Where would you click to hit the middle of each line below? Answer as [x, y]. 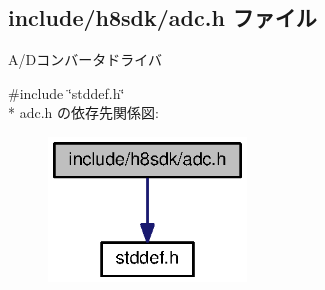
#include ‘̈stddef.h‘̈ [66, 92]
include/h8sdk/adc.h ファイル [162, 17]
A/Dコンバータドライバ [85, 59]
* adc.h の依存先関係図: [83, 112]
